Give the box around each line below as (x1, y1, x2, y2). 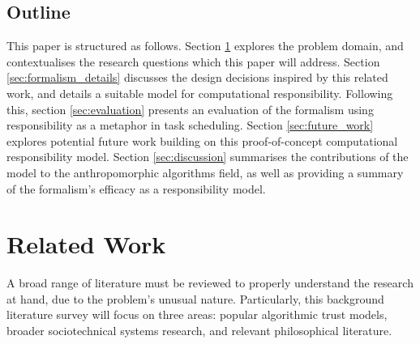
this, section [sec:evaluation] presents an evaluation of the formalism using (6, 100, 374, 117)
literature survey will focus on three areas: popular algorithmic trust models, (6, 306, 388, 323)
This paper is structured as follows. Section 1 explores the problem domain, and (6, 37, 404, 54)
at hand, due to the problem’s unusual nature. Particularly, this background (6, 290, 384, 307)
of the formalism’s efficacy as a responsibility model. (6, 180, 266, 197)
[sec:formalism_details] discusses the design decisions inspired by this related (6, 69, 388, 86)
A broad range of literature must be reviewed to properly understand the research (6, 274, 414, 291)
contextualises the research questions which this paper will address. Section (6, 53, 380, 70)
